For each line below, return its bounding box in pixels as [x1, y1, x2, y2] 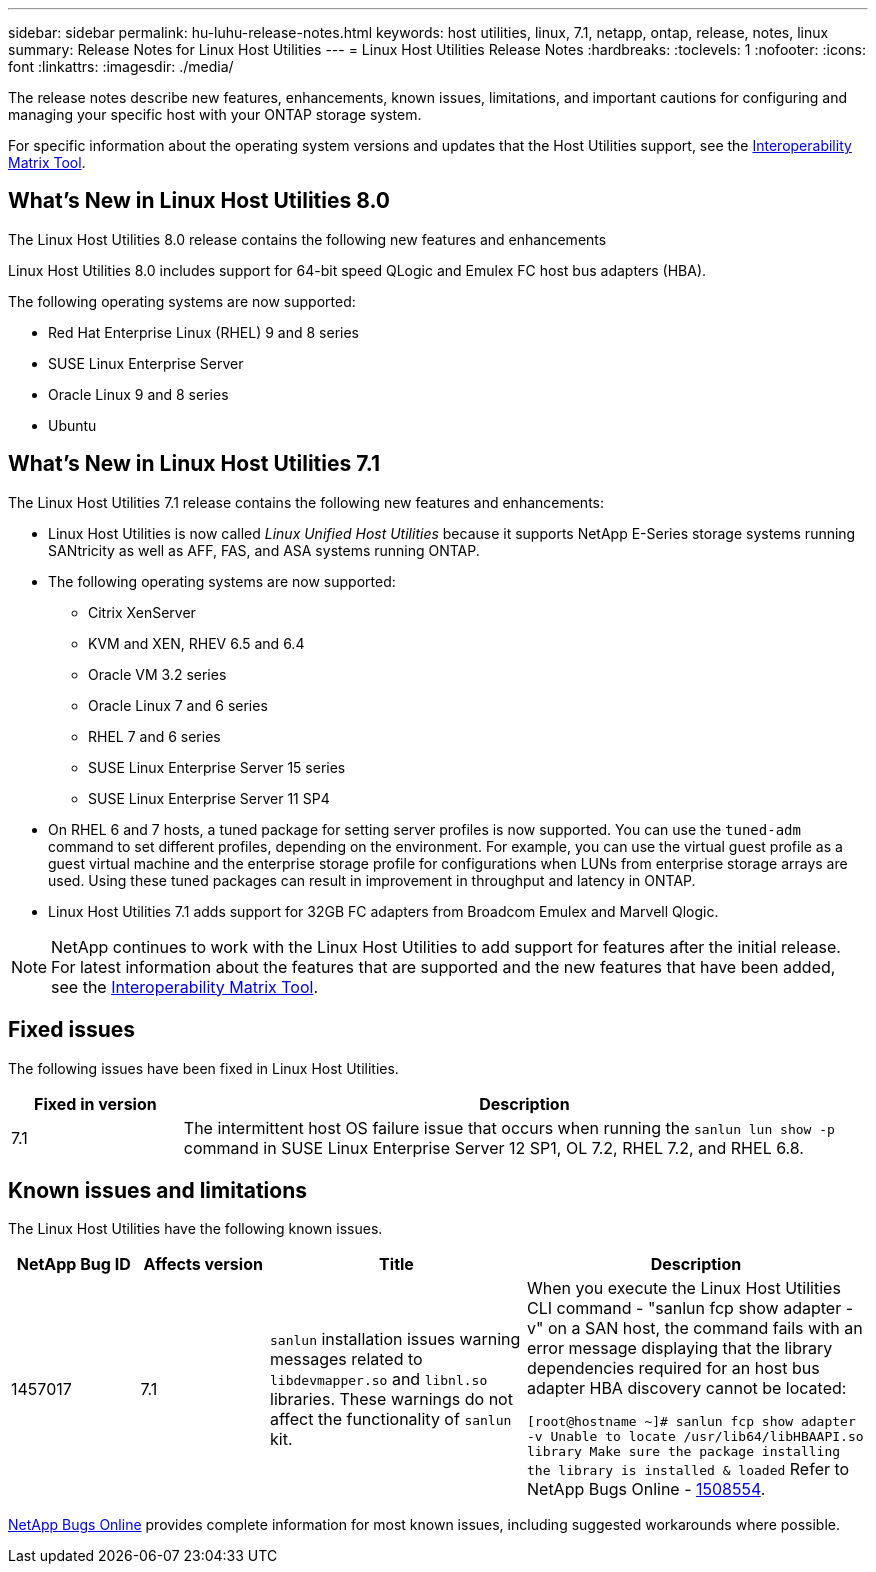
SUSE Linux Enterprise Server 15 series [88, 758, 346, 776]
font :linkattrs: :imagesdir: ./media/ [8, 58, 234, 75]
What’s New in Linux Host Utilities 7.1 [8, 451, 380, 477]
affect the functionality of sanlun [270, 1408, 512, 1429]
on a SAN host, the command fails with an [547, 1318, 863, 1339]
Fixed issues [8, 1017, 136, 1043]
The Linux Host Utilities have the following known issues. [8, 1220, 383, 1238]
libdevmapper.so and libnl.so [270, 1368, 488, 1389]
